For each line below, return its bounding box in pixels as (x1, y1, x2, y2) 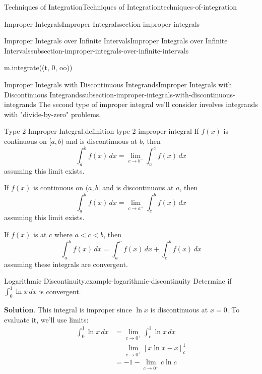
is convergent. (39, 286, 81, 296)
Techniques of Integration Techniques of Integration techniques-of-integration (4, 2, 237, 12)
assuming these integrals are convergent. (4, 258, 128, 269)
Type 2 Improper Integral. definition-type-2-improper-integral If (4, 126, 199, 136)
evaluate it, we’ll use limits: (4, 314, 89, 325)
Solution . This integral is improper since (4, 304, 132, 315)
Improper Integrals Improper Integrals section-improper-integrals (4, 18, 200, 29)
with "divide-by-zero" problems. (4, 109, 101, 119)
